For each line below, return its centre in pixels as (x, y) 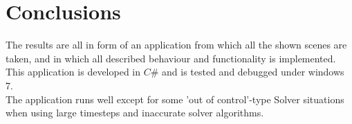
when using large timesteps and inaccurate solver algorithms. (135, 113)
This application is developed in (73, 72)
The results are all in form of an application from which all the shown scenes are (176, 45)
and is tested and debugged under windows (253, 72)
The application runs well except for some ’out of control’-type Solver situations (175, 99)
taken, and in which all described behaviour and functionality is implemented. (171, 58)
